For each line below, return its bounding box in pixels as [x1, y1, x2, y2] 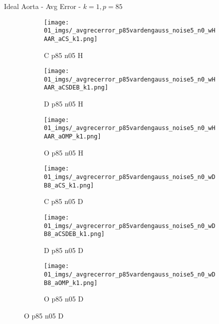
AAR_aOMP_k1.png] [44, 133, 101, 140]
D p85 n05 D [44, 244, 83, 255]
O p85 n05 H [44, 147, 83, 157]
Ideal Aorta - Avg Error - [4, 1, 81, 11]
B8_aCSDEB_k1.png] [44, 230, 105, 238]
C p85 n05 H [44, 49, 83, 60]
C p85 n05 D [44, 196, 83, 206]
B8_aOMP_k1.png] [44, 279, 98, 286]
